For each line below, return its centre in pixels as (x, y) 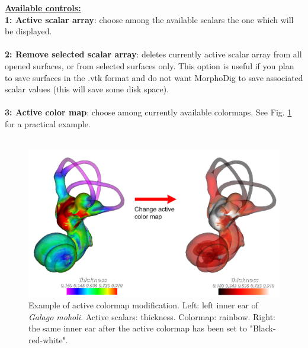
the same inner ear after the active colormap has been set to (138, 328)
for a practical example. (48, 123)
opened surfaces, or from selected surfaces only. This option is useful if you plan (150, 65)
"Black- (263, 328)
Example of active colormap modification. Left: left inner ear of (143, 305)
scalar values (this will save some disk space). (87, 89)
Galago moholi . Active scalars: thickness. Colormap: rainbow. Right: (152, 316)
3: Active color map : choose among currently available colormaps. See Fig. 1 (148, 112)
